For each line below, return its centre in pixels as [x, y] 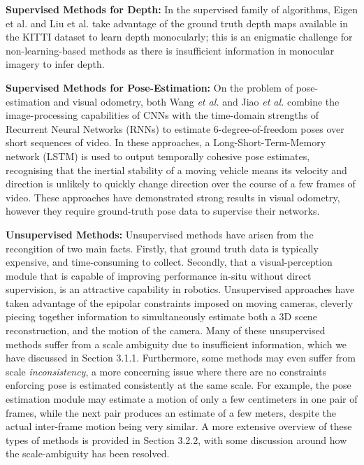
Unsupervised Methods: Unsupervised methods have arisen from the [160, 234]
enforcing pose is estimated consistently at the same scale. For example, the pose [179, 385]
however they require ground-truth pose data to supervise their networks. [163, 211]
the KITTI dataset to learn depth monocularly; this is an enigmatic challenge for [179, 37]
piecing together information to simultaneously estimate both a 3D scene [161, 316]
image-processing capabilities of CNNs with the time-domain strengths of [162, 115]
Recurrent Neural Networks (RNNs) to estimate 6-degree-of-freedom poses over [175, 128]
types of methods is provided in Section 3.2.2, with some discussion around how [176, 439]
